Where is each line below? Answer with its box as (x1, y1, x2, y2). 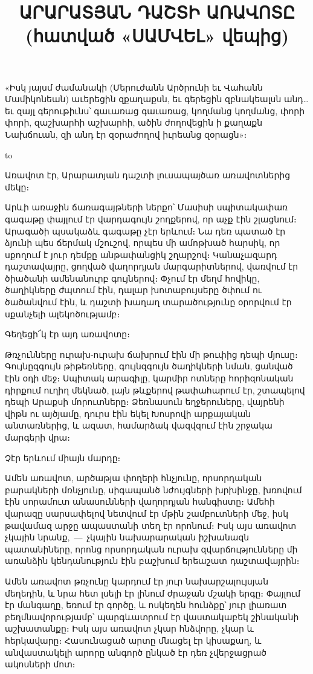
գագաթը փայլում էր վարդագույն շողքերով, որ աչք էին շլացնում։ (5, 212, 297, 225)
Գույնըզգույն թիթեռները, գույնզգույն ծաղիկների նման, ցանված (5, 360, 293, 372)
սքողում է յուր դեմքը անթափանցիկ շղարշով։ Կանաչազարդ (5, 248, 277, 261)
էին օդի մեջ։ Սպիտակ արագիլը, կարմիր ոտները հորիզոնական (5, 372, 294, 384)
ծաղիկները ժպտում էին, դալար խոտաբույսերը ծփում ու (5, 284, 262, 296)
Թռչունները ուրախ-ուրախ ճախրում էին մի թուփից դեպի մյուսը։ (5, 348, 298, 360)
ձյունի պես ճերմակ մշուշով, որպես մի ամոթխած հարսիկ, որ (5, 236, 280, 249)
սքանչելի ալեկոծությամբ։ (5, 307, 120, 320)
